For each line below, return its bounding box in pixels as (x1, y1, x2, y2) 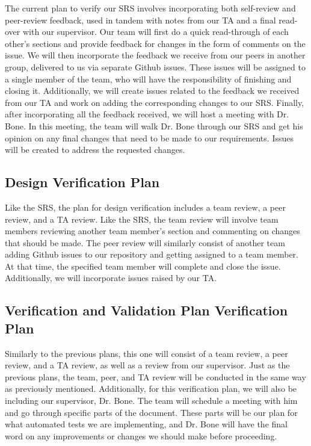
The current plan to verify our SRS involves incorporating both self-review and (5, 2, 296, 14)
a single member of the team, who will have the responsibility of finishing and (5, 72, 292, 85)
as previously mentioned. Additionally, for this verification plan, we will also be (5, 382, 297, 395)
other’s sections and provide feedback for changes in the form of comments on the (5, 37, 306, 49)
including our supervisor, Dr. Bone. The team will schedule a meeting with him (5, 394, 298, 407)
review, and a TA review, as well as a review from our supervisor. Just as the (5, 359, 290, 371)
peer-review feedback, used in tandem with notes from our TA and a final (5, 13, 276, 26)
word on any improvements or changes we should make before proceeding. (5, 429, 277, 442)
